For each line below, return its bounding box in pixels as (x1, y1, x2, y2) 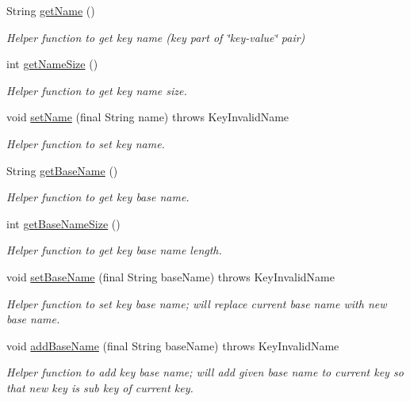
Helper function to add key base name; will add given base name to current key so (6, 364, 404, 380)
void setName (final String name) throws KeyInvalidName (6, 109, 289, 125)
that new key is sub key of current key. (6, 379, 194, 395)
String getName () (6, 2, 95, 18)
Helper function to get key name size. (6, 82, 187, 98)
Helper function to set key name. (6, 135, 165, 151)
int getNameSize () (6, 55, 98, 72)
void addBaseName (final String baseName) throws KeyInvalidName (6, 337, 339, 353)
